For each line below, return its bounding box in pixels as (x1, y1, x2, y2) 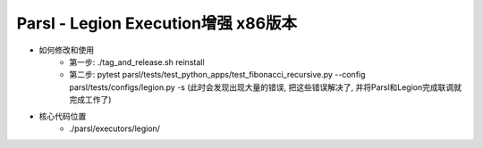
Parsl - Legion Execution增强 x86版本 (16, 13, 298, 33)
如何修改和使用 (38, 45, 94, 55)
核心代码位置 (38, 111, 87, 121)
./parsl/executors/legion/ (69, 123, 161, 134)
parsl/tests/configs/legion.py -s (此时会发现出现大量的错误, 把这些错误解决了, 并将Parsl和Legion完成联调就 (69, 81, 462, 93)
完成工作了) (69, 95, 112, 105)
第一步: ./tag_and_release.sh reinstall (69, 56, 205, 67)
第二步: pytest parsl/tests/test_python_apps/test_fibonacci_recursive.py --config (69, 70, 366, 80)
